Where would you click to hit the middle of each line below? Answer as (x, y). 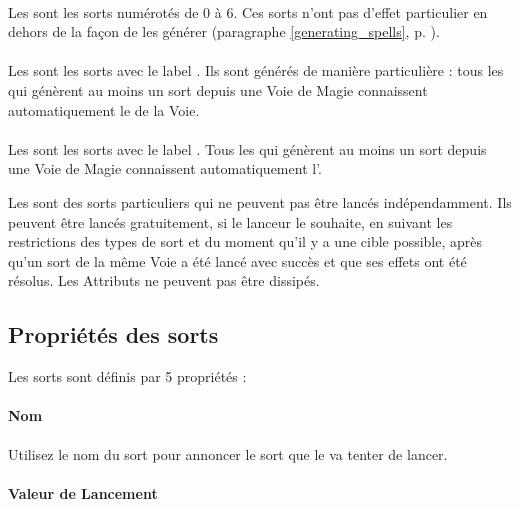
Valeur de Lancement (83, 492)
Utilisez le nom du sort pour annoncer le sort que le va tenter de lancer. (228, 453)
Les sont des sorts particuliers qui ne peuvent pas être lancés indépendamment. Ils (260, 201)
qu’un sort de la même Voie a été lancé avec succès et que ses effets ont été (237, 260)
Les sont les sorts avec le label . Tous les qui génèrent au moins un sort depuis (247, 148)
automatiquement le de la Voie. (104, 109)
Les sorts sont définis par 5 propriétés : (127, 376)
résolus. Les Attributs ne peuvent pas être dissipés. (164, 280)
